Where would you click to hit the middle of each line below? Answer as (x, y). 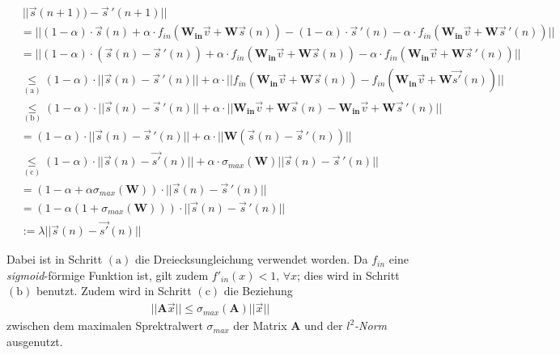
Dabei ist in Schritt (55, 259)
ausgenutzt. (35, 341)
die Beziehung (258, 291)
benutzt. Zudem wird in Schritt (114, 291)
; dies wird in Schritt (348, 275)
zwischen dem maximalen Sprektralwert (105, 325)
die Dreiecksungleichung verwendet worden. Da (251, 259)
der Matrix (260, 325)
